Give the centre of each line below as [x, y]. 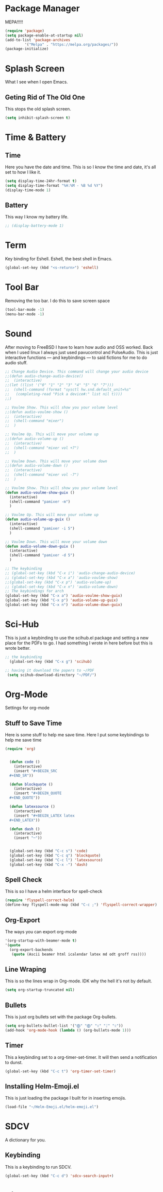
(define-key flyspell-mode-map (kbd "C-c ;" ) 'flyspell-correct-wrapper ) [81, 905]
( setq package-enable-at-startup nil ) [44, 35]
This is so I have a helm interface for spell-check [54, 891]
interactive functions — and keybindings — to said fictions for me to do [76, 357]
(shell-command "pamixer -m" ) [40, 501]
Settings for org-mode [27, 708]
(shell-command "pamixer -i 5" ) [42, 528]
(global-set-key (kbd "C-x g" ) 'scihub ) [51, 661]
